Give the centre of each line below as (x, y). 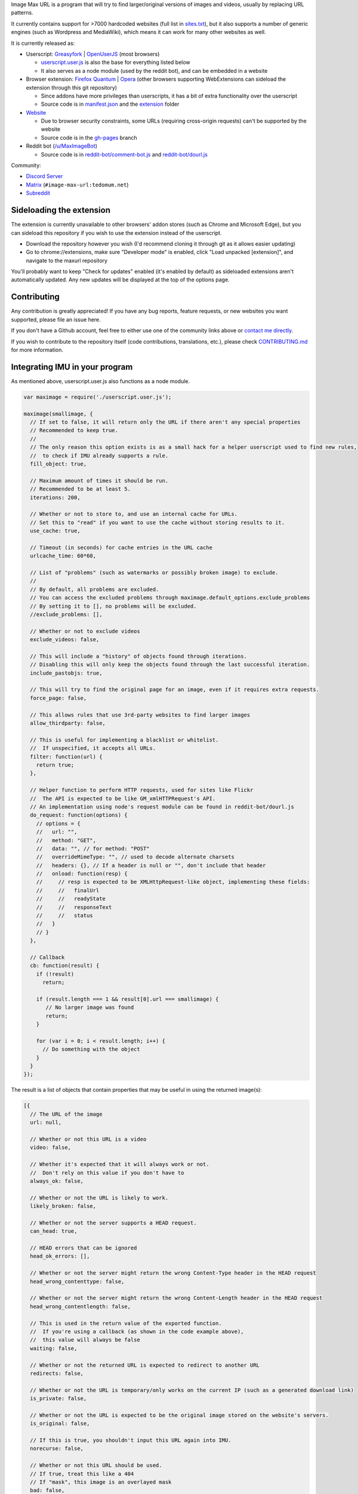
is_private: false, (58, 1399)
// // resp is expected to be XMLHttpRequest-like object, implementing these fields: (173, 882)
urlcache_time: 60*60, (63, 556)
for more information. (37, 350)
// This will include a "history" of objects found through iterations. (139, 656)
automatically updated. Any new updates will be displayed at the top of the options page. (120, 280)
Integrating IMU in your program (72, 367)
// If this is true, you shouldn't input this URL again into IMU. (131, 1441)
